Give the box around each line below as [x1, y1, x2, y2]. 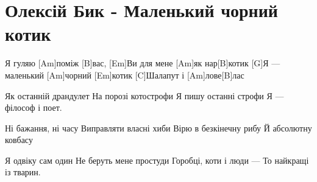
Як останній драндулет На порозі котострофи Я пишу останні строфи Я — [5, 89, 284, 102]
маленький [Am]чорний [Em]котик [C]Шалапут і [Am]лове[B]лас [5, 68, 244, 81]
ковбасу [5, 133, 33, 146]
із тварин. [5, 166, 41, 178]
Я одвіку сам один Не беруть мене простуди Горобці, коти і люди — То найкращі [5, 153, 309, 166]
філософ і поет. [5, 101, 62, 114]
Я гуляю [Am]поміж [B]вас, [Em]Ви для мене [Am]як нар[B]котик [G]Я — [5, 57, 280, 69]
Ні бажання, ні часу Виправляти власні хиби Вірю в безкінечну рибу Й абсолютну [5, 121, 312, 134]
